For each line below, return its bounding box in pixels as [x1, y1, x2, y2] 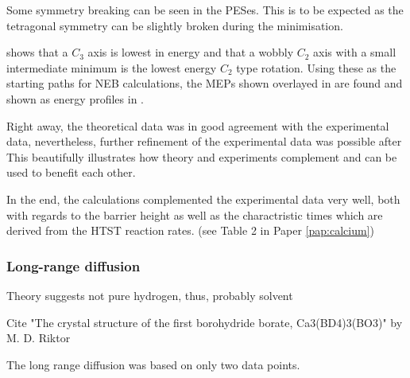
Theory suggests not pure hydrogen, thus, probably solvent [6, 286, 293, 303]
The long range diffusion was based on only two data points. [6, 356, 300, 372]
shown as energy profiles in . [6, 90, 144, 107]
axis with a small [313, 44, 396, 60]
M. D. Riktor [6, 329, 71, 346]
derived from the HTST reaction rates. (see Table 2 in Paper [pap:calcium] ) [6, 222, 374, 239]
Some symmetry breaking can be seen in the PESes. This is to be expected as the [6, 2, 404, 18]
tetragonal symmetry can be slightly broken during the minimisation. [6, 17, 343, 33]
